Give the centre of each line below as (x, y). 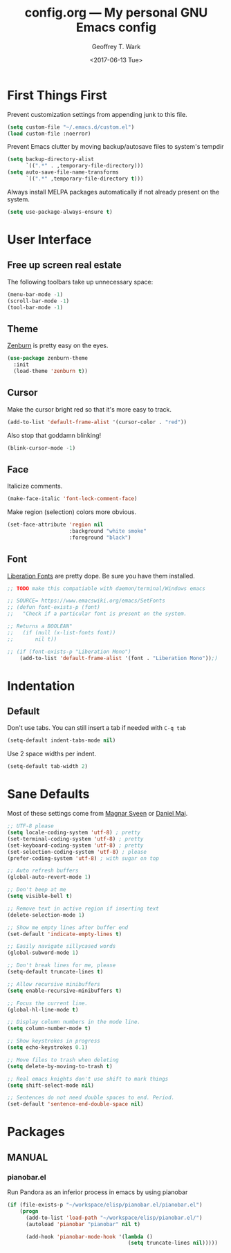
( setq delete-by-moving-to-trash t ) (60, 1066)
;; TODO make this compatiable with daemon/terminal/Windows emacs (107, 588)
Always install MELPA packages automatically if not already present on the (113, 192)
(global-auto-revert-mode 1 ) (49, 877)
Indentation (41, 686)
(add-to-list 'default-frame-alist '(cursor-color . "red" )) (97, 422)
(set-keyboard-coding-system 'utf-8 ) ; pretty (75, 845)
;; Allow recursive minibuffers (54, 984)
